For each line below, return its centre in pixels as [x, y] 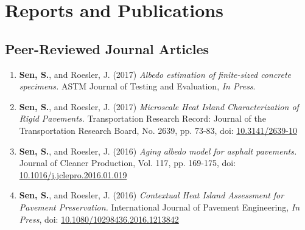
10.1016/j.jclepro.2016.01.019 [73, 174]
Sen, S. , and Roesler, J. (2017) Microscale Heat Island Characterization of [159, 106]
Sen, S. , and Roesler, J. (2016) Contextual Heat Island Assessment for [152, 195]
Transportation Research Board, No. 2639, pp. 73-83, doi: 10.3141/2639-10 [158, 130]
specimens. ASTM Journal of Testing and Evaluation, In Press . [137, 86]
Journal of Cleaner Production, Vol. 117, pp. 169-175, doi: [128, 163]
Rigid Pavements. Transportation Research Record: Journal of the [142, 118]
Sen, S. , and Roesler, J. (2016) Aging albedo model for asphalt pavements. [158, 151]
